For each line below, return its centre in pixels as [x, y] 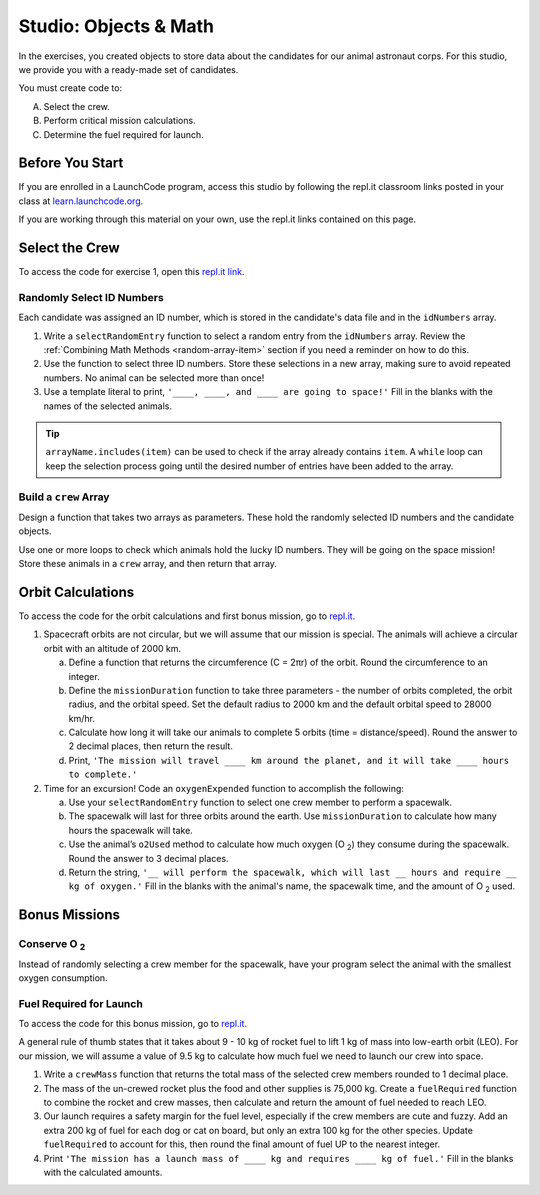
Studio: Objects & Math [116, 26]
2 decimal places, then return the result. [151, 746]
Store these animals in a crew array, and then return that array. [147, 564]
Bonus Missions [69, 915]
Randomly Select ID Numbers [91, 297]
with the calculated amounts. [103, 1172]
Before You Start [71, 163]
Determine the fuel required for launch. [123, 134]
